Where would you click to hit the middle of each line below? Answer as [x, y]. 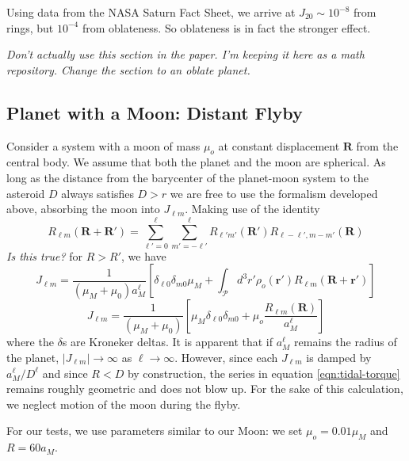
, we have [144, 255]
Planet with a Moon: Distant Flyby [155, 112]
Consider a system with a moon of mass [103, 145]
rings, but [30, 27]
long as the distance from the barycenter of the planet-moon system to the [187, 177]
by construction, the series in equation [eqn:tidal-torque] [264, 373]
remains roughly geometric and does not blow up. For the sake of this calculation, [205, 389]
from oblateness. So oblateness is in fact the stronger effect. [226, 27]
